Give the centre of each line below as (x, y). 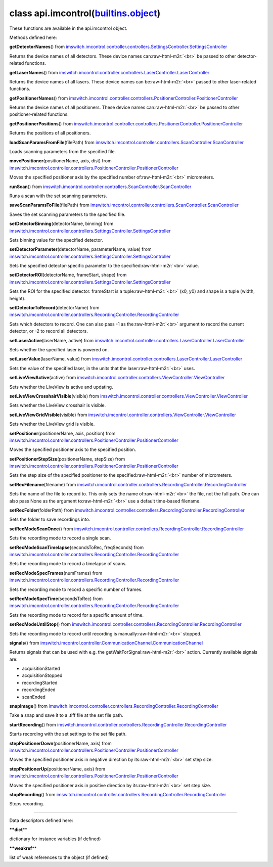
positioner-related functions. (39, 114)
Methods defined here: (33, 37)
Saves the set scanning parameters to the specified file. (67, 214)
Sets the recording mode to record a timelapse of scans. (68, 564)
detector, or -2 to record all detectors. (49, 331)
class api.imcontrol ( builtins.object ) (85, 13)
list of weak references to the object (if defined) (59, 857)
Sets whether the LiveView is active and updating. (61, 387)
